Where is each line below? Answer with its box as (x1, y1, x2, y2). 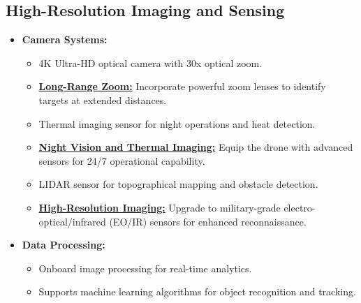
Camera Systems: (22, 32, 108, 47)
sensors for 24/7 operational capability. (38, 153, 205, 168)
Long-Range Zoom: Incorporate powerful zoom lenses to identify (38, 79, 326, 94)
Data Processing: (22, 237, 105, 252)
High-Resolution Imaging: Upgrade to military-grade (38, 200, 281, 214)
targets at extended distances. (38, 92, 167, 107)
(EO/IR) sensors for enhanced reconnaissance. (109, 214, 307, 228)
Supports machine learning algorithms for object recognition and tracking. (38, 284, 356, 299)
